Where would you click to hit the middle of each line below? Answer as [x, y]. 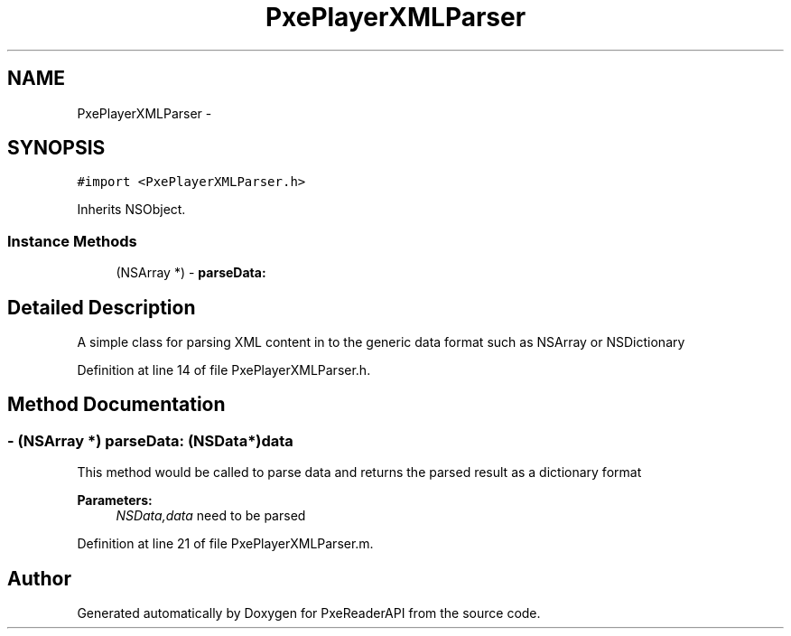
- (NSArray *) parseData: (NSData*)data [150, 440]
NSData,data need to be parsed [211, 516]
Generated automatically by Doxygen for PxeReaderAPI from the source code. [309, 613]
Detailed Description [102, 307]
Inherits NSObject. [131, 210]
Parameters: [115, 500]
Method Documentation [116, 405]
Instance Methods [72, 241]
